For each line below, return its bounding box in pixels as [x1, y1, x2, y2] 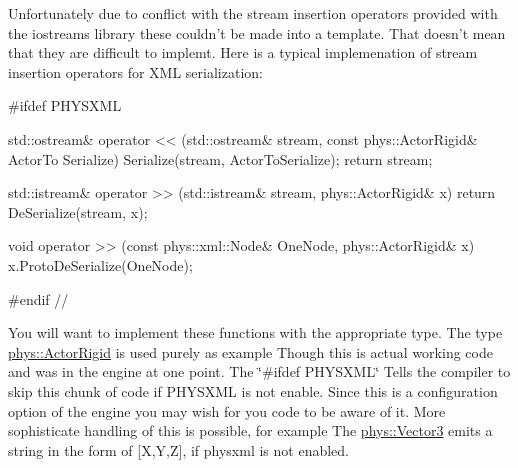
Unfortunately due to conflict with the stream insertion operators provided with [8, 3, 498, 23]
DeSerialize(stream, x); [8, 201, 148, 222]
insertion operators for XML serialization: [8, 61, 263, 82]
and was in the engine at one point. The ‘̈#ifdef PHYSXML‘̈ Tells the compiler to [8, 361, 511, 382]
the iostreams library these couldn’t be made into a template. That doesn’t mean [8, 22, 506, 43]
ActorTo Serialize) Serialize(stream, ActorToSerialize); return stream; [8, 148, 433, 169]
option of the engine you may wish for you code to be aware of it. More [8, 400, 446, 421]
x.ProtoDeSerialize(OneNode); [8, 254, 193, 275]
